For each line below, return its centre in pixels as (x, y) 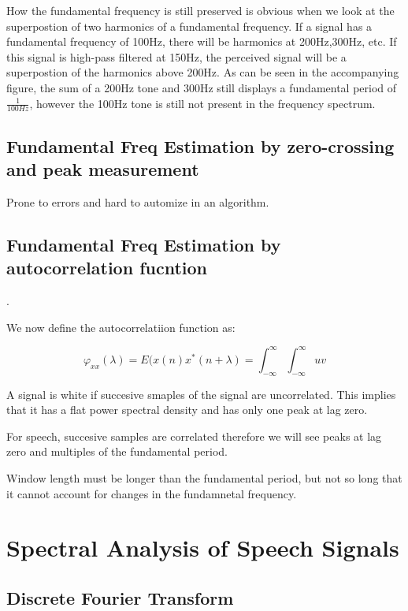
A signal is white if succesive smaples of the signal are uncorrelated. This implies (201, 394)
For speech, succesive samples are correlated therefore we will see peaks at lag (194, 436)
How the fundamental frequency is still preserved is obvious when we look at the (200, 10)
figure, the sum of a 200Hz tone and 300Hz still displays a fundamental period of (202, 87)
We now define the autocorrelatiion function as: (121, 327)
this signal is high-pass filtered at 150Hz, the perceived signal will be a (176, 56)
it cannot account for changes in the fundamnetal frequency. (152, 493)
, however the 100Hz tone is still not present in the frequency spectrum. (202, 103)
